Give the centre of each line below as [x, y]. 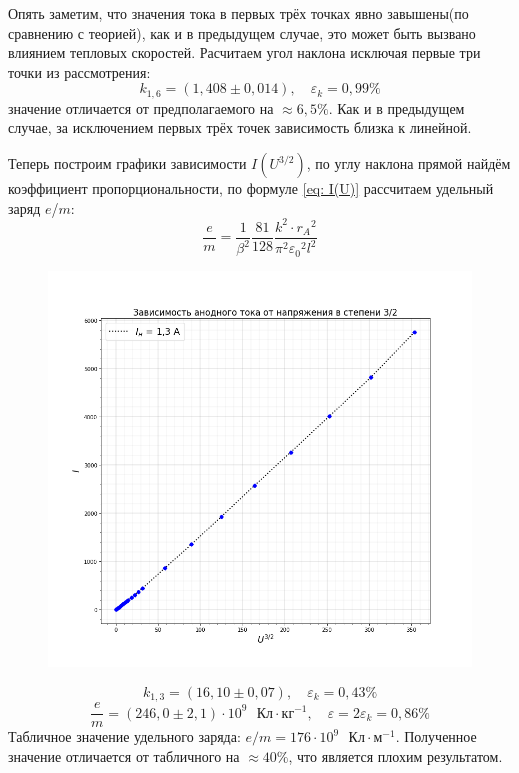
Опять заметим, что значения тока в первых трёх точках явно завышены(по [238, 13]
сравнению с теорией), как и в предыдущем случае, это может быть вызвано [242, 32]
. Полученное [436, 736]
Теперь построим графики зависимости [127, 163]
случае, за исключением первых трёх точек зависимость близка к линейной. [240, 127]
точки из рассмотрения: [79, 71]
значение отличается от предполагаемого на [141, 107]
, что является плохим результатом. [395, 755]
